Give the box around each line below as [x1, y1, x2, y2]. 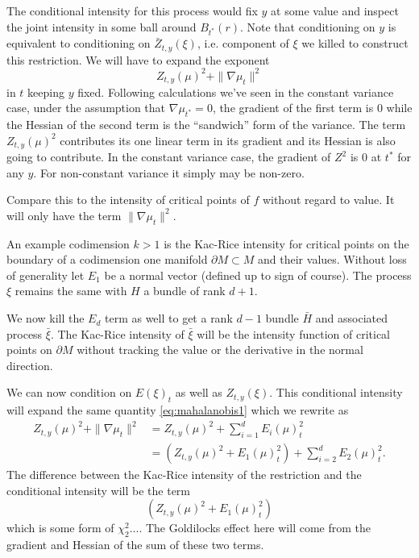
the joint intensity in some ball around [6, 18, 197, 35]
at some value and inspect [271, 2, 399, 19]
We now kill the [6, 310, 85, 327]
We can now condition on [6, 384, 132, 401]
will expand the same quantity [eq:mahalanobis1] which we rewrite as [6, 402, 349, 418]
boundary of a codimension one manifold [6, 251, 208, 268]
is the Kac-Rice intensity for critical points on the [164, 235, 409, 252]
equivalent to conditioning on [6, 35, 151, 52]
